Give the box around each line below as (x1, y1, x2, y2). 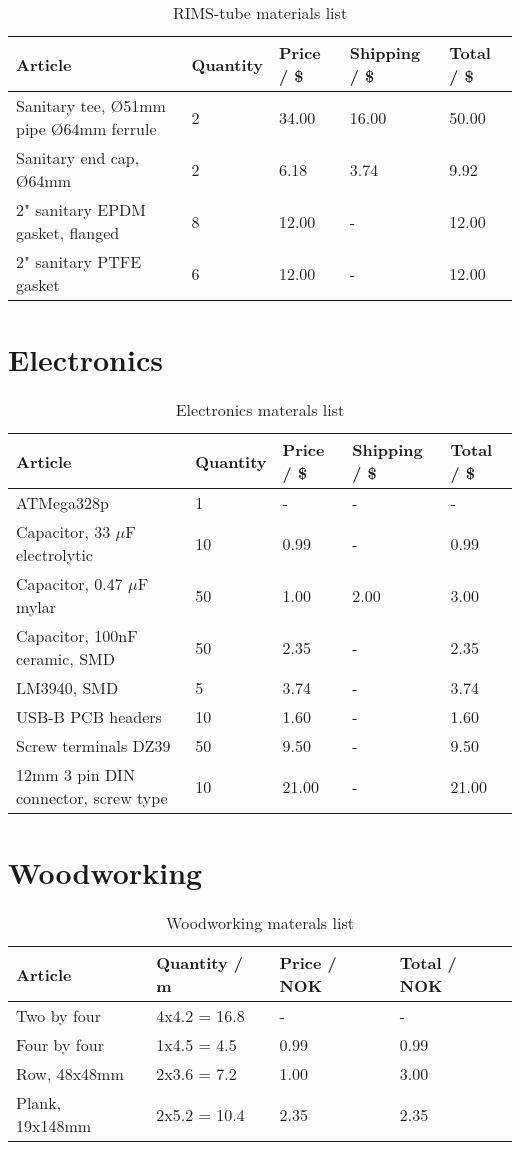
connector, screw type (16, 786, 168, 810)
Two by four (16, 1004, 101, 1028)
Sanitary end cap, (16, 146, 140, 169)
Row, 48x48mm (16, 1062, 124, 1086)
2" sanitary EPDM (16, 198, 146, 221)
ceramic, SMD (16, 647, 115, 671)
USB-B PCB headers (16, 705, 162, 729)
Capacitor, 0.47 (16, 572, 123, 596)
